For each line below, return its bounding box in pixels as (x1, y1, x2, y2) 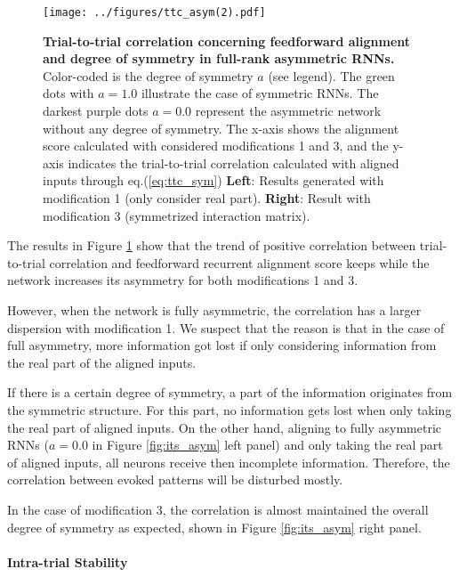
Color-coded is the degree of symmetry (43, 66, 254, 85)
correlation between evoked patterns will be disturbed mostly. (7, 470, 343, 489)
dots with (43, 84, 94, 102)
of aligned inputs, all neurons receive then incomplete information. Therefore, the (7, 452, 450, 471)
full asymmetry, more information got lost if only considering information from (7, 336, 437, 354)
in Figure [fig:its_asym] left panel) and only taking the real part (92, 435, 443, 454)
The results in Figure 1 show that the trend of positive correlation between (7, 236, 416, 255)
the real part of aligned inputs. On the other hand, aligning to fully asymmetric (7, 418, 442, 436)
